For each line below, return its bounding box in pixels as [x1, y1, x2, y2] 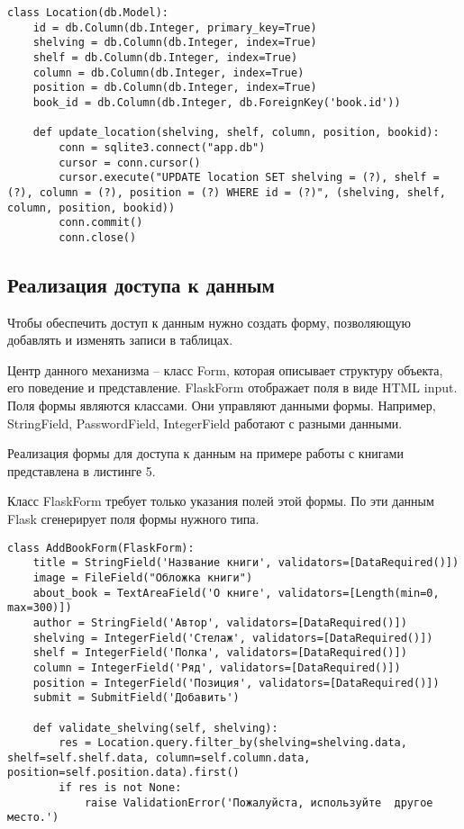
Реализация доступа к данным [7, 270, 275, 298]
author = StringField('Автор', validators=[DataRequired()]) [32, 616, 407, 629]
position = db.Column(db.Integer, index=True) [32, 81, 317, 95]
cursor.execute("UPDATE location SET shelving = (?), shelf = [59, 171, 440, 185]
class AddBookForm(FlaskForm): [7, 541, 195, 554]
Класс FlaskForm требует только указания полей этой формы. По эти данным [7, 491, 434, 510]
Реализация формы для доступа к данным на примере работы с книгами [7, 444, 404, 463]
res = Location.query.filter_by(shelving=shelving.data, [59, 736, 407, 750]
